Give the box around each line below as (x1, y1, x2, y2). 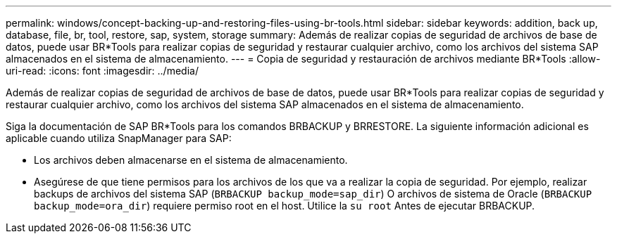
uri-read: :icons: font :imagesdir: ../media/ (6, 65, 199, 77)
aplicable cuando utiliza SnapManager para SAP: (6, 132, 232, 144)
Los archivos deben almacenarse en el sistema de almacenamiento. (34, 154, 348, 166)
